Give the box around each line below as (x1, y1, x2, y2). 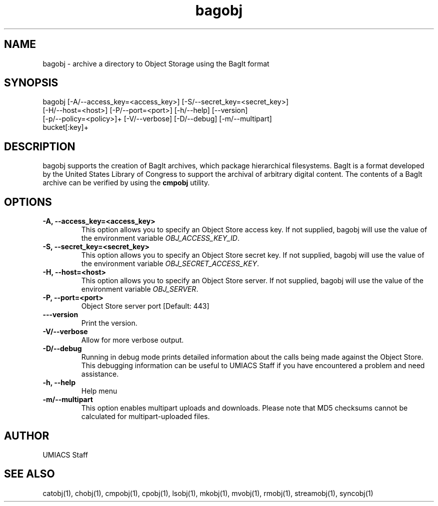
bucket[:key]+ (42, 123, 88, 132)
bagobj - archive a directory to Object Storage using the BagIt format (42, 59, 269, 68)
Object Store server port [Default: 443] (81, 302, 209, 311)
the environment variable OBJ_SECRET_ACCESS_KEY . (81, 259, 259, 268)
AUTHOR (4, 429, 49, 442)
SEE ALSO (4, 468, 55, 481)
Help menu (81, 387, 117, 396)
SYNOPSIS (4, 76, 58, 89)
